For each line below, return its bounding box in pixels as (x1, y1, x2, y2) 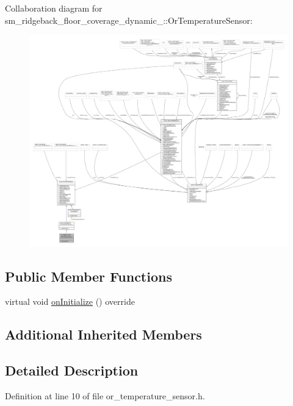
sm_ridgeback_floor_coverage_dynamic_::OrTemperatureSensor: (5, 13, 253, 26)
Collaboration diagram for (5, 2, 103, 14)
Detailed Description (5, 361, 139, 380)
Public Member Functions (5, 266, 172, 285)
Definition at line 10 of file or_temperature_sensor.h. (5, 389, 205, 402)
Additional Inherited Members (5, 325, 202, 344)
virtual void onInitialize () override (5, 295, 135, 308)
